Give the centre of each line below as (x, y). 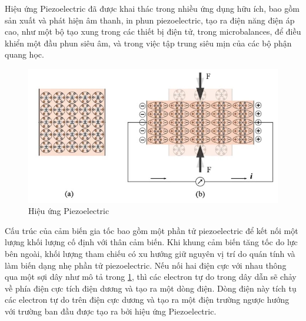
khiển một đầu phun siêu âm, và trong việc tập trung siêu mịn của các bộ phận (148, 43)
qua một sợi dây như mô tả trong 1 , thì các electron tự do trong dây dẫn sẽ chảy (151, 277)
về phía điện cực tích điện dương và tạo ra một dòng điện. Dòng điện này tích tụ (151, 288)
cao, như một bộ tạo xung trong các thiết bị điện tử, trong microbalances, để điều (153, 31)
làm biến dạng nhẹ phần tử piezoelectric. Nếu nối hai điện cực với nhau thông (146, 265)
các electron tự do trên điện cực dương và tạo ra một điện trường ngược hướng (147, 300)
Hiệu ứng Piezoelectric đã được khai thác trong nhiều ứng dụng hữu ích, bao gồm (152, 8)
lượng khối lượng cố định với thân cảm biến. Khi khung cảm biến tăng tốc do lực (151, 242)
